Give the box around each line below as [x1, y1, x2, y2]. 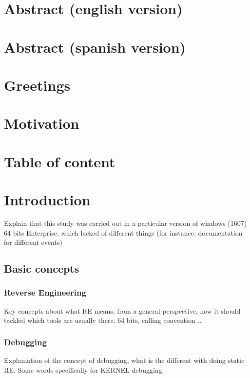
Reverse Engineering [4, 286, 86, 298]
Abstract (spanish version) [4, 37, 186, 57]
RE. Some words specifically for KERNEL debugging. [4, 364, 164, 375]
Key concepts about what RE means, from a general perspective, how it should [4, 305, 241, 316]
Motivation [4, 113, 79, 133]
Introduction [4, 190, 91, 210]
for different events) [4, 237, 62, 247]
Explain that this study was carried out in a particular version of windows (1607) [4, 218, 247, 228]
